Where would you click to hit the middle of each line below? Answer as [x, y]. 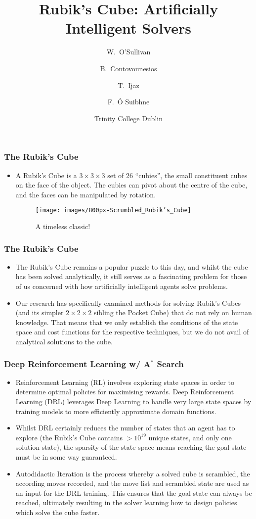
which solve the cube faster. [58, 512]
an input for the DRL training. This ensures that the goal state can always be [134, 493]
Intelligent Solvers [128, 28]
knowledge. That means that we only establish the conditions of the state [127, 322]
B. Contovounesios [128, 68]
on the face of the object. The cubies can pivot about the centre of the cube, [131, 185]
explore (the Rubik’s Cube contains [69, 437]
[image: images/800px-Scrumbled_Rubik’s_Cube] [113, 211]
